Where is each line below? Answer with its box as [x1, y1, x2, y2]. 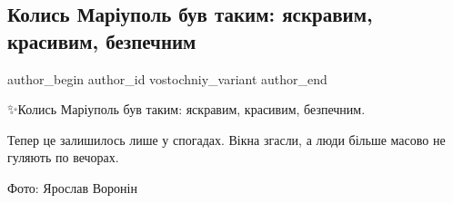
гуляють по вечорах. [7, 148, 119, 167]
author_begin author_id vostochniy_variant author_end [7, 69, 327, 88]
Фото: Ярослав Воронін [7, 178, 137, 197]
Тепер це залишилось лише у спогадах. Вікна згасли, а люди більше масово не [7, 130, 446, 149]
